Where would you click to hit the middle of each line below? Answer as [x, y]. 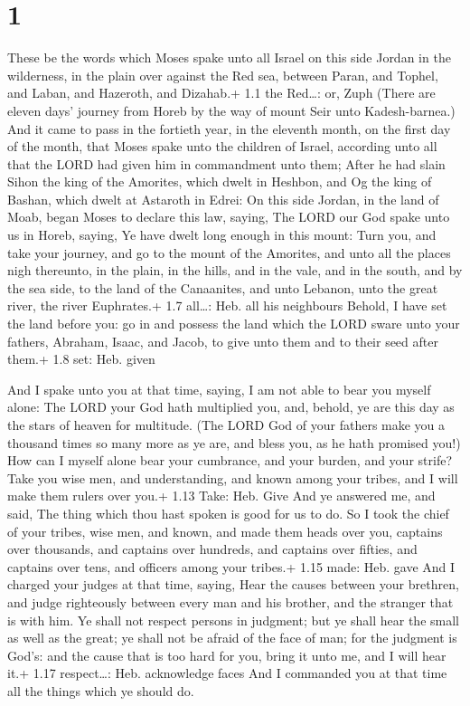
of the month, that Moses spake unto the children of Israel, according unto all [222, 146]
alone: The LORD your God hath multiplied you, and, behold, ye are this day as [231, 407]
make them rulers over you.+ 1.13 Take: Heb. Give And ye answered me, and [221, 496]
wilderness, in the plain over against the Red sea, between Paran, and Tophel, [223, 75]
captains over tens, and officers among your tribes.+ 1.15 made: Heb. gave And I [231, 566]
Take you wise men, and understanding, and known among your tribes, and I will [233, 477]
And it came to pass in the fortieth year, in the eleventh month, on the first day [229, 128]
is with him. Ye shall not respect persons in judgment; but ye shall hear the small [233, 620]
